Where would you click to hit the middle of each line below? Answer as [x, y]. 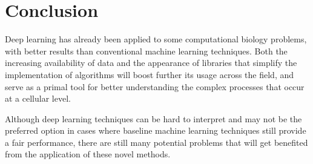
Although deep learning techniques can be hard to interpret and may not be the [153, 118]
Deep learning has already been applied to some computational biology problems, [156, 39]
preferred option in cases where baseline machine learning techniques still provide [156, 130]
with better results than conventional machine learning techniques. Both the [146, 51]
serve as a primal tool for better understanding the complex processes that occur [155, 86]
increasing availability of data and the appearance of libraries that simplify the [151, 63]
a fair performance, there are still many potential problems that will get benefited [156, 142]
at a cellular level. [38, 98]
